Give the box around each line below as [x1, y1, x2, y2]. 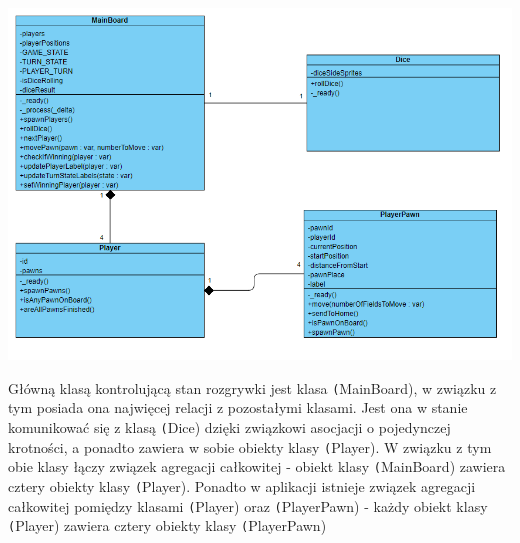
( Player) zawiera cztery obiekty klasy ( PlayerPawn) [8, 515, 327, 536]
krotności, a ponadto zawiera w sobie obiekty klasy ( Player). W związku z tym [8, 436, 492, 457]
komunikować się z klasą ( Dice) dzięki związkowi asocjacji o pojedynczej [8, 416, 451, 437]
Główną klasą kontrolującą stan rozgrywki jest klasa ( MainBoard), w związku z [8, 377, 497, 398]
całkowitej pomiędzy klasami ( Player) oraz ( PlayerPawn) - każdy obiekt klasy [8, 495, 488, 516]
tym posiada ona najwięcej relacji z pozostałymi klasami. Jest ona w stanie [8, 397, 468, 418]
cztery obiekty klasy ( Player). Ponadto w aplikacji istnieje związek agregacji [8, 475, 476, 496]
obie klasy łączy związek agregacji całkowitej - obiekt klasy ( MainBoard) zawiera [8, 456, 506, 477]
